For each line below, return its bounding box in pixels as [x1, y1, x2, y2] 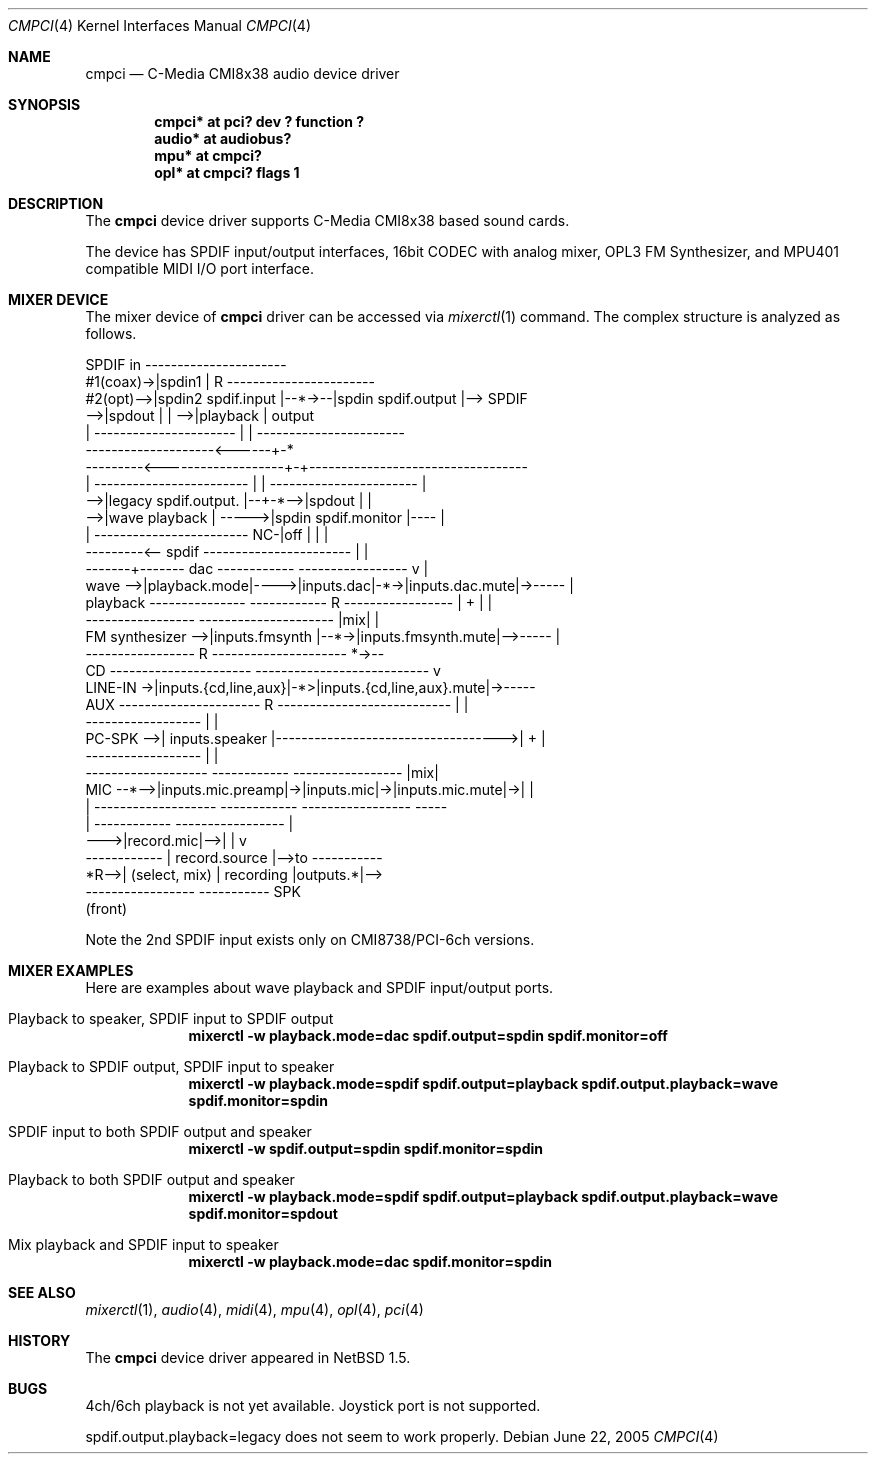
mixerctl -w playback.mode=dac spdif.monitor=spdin [188, 1253, 552, 1270]
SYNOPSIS [8, 96, 81, 113]
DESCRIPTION [8, 195, 104, 212]
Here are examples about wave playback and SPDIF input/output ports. [85, 979, 554, 996]
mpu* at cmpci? [154, 147, 262, 164]
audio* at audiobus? [154, 130, 292, 147]
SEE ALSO [8, 1284, 76, 1301]
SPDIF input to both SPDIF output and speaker [8, 1123, 312, 1140]
